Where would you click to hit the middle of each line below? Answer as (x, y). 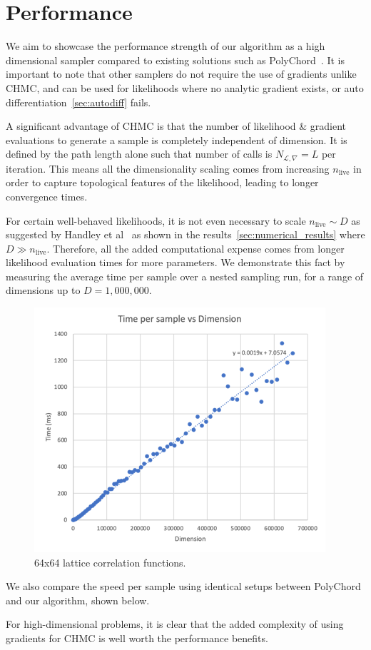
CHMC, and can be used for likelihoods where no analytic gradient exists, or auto (185, 87)
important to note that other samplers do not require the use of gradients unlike (181, 74)
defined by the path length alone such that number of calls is (139, 154)
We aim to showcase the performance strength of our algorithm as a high (166, 46)
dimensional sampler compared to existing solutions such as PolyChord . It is (175, 60)
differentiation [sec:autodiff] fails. (78, 102)
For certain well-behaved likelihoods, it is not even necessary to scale (156, 220)
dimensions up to (43, 290)
